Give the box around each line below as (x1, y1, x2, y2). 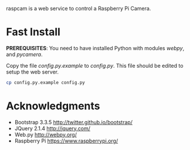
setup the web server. (6, 68, 59, 75)
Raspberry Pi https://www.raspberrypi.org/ (14, 137, 118, 144)
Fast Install (6, 26, 60, 39)
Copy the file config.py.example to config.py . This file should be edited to (6, 62, 184, 69)
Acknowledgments (6, 99, 101, 113)
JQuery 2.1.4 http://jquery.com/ (14, 125, 91, 132)
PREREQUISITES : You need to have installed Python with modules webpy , (6, 44, 185, 51)
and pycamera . (6, 51, 43, 58)
